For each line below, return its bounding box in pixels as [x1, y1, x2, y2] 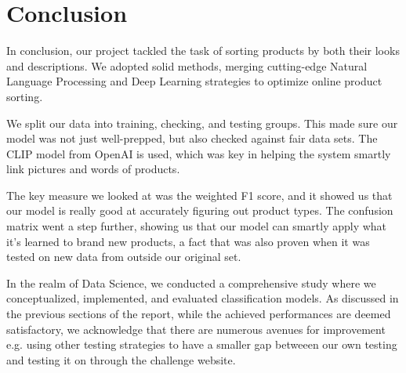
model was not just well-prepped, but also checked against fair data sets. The [6, 130, 378, 147]
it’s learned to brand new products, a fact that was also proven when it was [6, 233, 370, 249]
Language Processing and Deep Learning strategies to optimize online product [6, 73, 382, 89]
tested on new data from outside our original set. [6, 248, 241, 265]
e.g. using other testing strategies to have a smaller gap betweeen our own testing [6, 336, 397, 353]
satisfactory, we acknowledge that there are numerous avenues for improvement [6, 320, 386, 337]
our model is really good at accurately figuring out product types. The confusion [6, 202, 393, 219]
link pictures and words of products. [6, 161, 180, 177]
